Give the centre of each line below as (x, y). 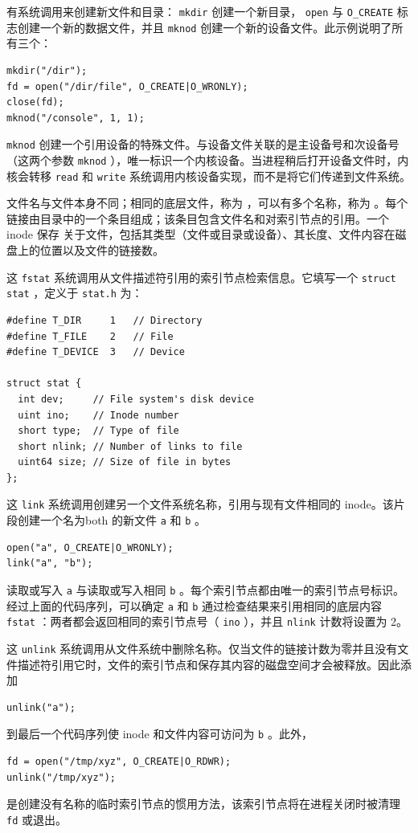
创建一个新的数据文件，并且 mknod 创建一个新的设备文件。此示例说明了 (205, 27)
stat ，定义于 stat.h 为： (75, 293)
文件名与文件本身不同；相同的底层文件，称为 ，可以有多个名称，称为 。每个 (207, 203)
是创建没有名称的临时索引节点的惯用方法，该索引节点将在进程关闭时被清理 (203, 804)
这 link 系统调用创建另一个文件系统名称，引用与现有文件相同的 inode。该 (200, 504)
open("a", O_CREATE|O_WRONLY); (90, 547)
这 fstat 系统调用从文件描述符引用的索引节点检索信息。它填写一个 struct (201, 277)
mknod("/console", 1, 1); (76, 118)
